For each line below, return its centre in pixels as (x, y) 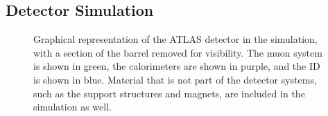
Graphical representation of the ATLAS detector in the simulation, (175, 39)
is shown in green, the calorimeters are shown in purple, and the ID (177, 66)
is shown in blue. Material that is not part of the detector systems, (175, 79)
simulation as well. (72, 107)
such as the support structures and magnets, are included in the (169, 93)
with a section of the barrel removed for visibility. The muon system (178, 52)
